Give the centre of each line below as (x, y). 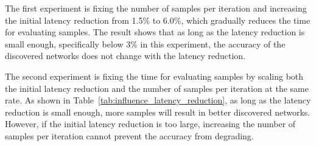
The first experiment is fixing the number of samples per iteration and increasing (156, 8)
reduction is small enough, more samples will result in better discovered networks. (158, 112)
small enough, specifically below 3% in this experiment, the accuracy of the (145, 43)
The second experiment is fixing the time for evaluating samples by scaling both (154, 76)
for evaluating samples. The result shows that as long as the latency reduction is (155, 32)
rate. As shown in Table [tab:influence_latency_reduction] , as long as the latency (158, 100)
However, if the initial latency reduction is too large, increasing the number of (150, 124)
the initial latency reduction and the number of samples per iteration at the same (157, 88)
